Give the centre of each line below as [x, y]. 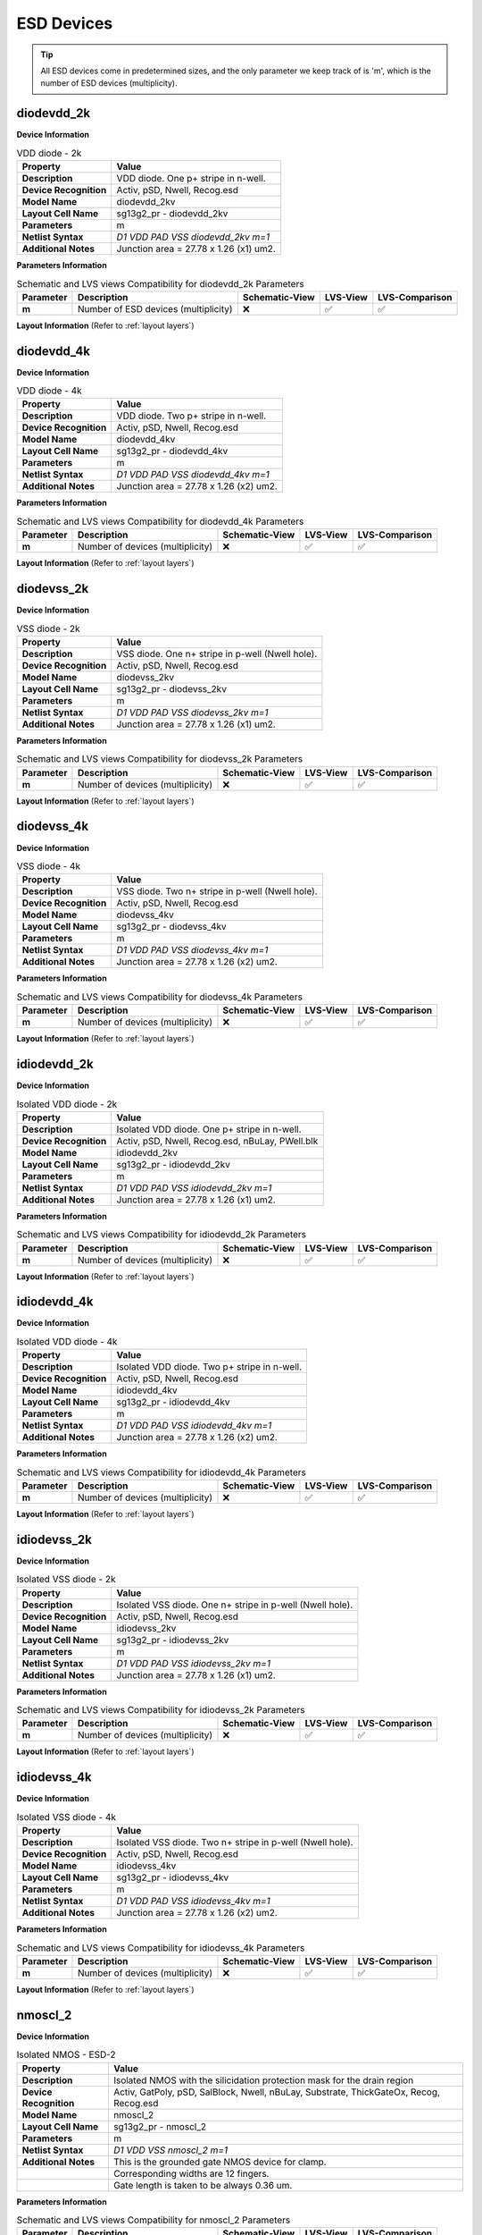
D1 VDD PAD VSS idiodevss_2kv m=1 [194, 1663]
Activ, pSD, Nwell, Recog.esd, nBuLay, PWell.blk [217, 1141]
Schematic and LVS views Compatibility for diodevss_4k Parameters [160, 997]
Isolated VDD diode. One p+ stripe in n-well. [209, 1129]
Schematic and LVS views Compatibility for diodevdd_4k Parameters [160, 521]
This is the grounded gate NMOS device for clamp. [220, 2162]
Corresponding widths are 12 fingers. [191, 2173]
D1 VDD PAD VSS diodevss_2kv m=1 [192, 713]
